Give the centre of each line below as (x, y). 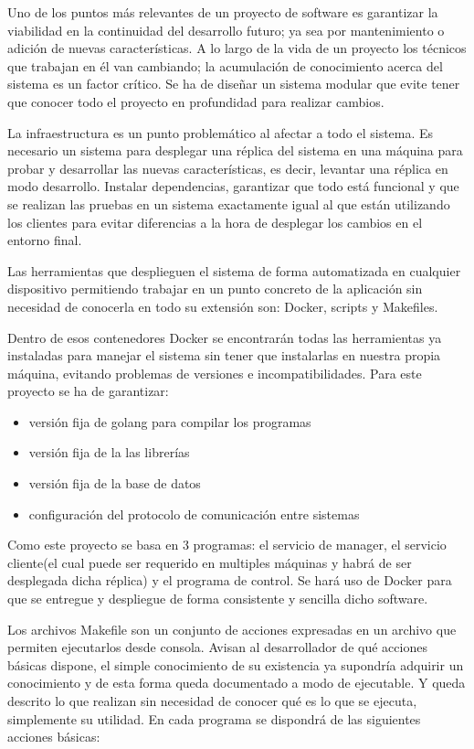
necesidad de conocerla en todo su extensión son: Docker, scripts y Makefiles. (223, 306)
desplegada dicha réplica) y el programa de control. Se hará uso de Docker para (230, 580)
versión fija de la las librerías (109, 452)
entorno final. (45, 240)
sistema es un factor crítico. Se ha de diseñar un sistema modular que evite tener (234, 84)
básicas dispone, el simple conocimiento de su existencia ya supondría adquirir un (236, 664)
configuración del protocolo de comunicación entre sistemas (194, 514)
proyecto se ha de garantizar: (88, 391)
